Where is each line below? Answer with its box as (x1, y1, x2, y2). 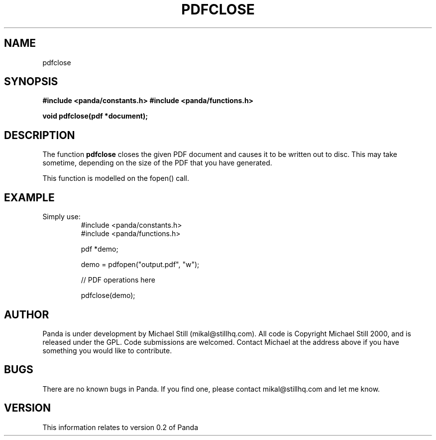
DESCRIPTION (4, 129, 75, 142)
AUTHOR (4, 308, 49, 321)
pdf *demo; (81, 245, 118, 254)
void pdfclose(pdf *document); (42, 112, 148, 121)
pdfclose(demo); (81, 291, 135, 300)
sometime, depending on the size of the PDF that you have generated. (42, 158, 272, 167)
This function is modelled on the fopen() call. (42, 174, 189, 183)
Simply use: (42, 212, 81, 221)
